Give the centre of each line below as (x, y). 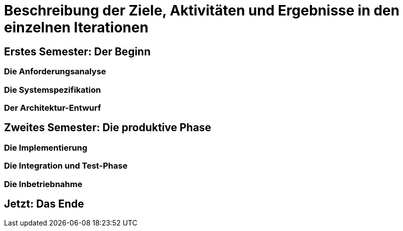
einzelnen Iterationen (76, 27)
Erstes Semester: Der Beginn (77, 51)
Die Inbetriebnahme (43, 184)
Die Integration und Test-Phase (66, 166)
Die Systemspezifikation (53, 90)
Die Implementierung (46, 147)
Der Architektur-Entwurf (53, 108)
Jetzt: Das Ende (44, 204)
